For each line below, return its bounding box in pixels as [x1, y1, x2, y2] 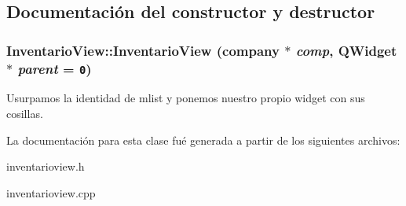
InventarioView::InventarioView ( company [6, 40, 280, 60]
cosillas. [6, 105, 43, 122]
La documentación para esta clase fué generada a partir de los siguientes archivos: [6, 131, 401, 148]
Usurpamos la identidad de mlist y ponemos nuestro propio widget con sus [6, 90, 365, 106]
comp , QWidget [295, 40, 397, 60]
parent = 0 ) [17, 58, 92, 78]
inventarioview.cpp [6, 184, 96, 200]
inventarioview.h [6, 158, 85, 175]
